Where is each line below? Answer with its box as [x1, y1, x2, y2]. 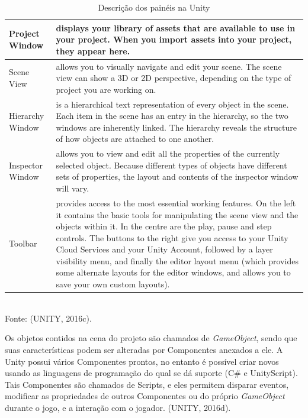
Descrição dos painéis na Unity [98, 1, 210, 13]
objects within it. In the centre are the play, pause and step [56, 220, 272, 232]
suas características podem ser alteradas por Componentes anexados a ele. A [5, 343, 283, 355]
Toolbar [9, 237, 37, 249]
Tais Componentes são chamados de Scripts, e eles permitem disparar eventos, [5, 378, 289, 390]
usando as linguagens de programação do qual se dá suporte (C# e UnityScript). [5, 367, 298, 379]
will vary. [56, 182, 89, 195]
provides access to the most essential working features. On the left [56, 196, 296, 209]
